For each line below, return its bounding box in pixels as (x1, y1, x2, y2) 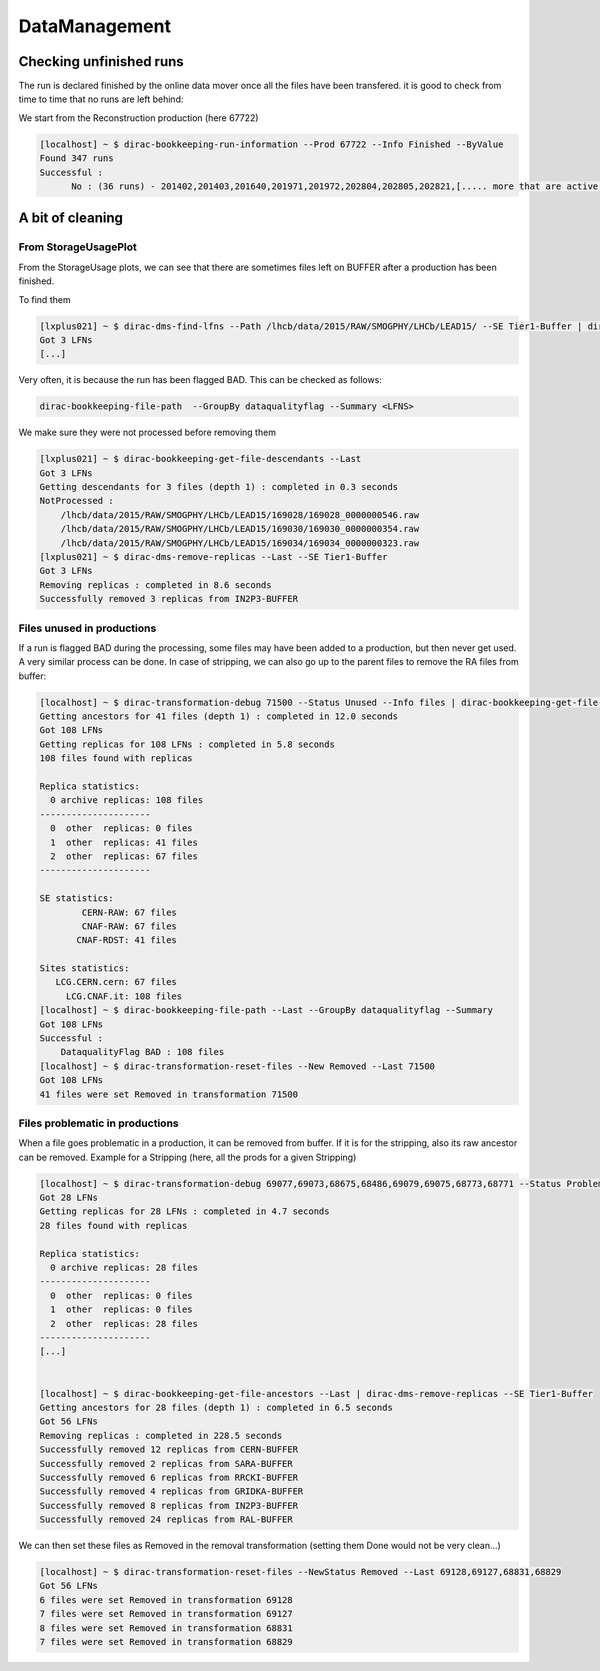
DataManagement (18, 15, 172, 37)
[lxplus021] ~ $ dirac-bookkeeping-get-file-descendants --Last (39, 453, 362, 465)
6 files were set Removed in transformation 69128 (39, 1594, 294, 1605)
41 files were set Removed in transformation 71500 (39, 1088, 299, 1100)
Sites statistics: (39, 963, 130, 974)
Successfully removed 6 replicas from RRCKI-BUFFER (39, 1471, 299, 1483)
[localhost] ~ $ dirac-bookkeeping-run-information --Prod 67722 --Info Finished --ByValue (39, 138, 504, 150)
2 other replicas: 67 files (50, 850, 199, 862)
